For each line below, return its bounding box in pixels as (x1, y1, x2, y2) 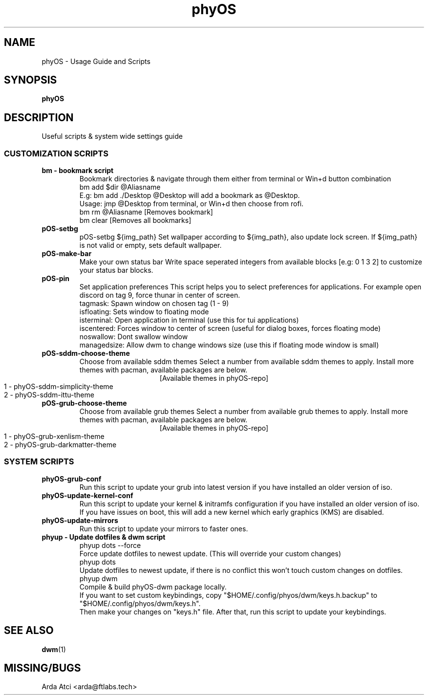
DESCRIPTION (4, 111, 74, 124)
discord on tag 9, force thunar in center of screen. (79, 291, 240, 300)
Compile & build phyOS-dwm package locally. (79, 582, 227, 591)
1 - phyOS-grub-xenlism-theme (4, 432, 105, 441)
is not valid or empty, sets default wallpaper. (79, 241, 222, 250)
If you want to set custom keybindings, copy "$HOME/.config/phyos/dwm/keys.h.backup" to (79, 590, 378, 599)
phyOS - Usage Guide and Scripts (42, 57, 150, 66)
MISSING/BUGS (4, 662, 81, 675)
